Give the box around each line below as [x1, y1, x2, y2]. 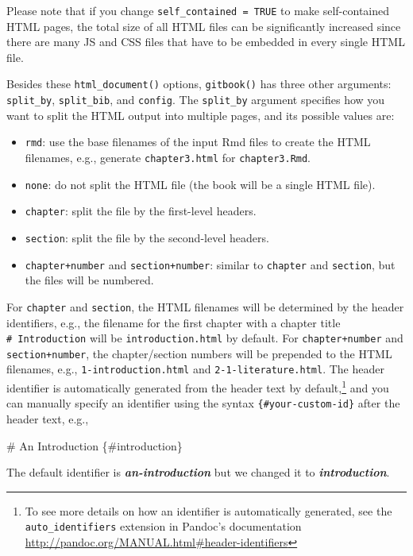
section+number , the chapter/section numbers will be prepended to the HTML [6, 345, 392, 361]
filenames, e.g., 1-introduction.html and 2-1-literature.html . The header [6, 361, 384, 377]
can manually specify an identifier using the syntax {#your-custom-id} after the [6, 395, 400, 411]
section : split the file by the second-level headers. [25, 229, 269, 245]
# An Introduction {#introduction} [6, 437, 183, 454]
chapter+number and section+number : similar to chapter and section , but [25, 256, 396, 272]
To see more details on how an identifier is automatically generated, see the [25, 502, 392, 519]
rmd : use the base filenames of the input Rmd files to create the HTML [25, 133, 371, 150]
